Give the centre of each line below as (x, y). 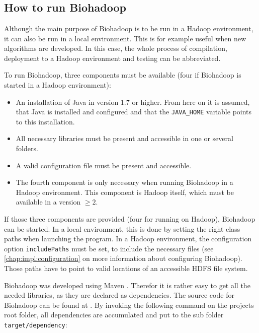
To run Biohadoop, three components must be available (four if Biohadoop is (123, 75)
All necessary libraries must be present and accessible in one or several (124, 138)
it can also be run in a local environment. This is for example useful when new (125, 38)
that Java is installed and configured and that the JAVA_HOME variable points (134, 112)
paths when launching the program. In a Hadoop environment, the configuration (128, 239)
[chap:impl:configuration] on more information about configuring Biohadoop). (123, 258)
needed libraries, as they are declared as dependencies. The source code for (119, 295)
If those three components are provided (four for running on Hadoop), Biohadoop (130, 218)
